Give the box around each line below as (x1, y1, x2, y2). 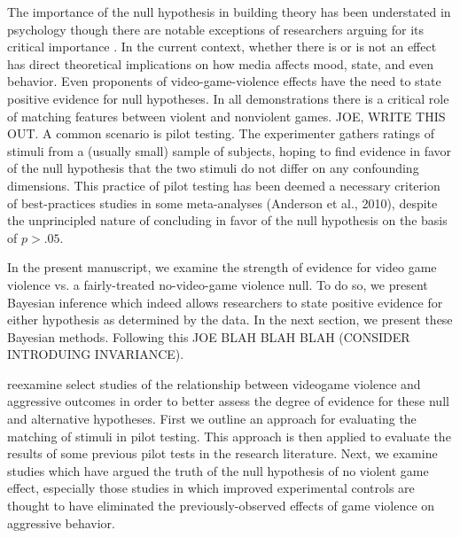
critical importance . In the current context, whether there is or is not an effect (7, 37, 437, 56)
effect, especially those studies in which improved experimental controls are (7, 479, 415, 497)
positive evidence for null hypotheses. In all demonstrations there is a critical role (7, 89, 449, 107)
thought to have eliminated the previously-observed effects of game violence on (7, 496, 435, 515)
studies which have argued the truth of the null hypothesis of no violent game (7, 461, 429, 480)
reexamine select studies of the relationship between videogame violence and (7, 374, 421, 393)
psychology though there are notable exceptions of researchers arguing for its (7, 19, 425, 38)
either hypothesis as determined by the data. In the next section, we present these (7, 310, 453, 329)
